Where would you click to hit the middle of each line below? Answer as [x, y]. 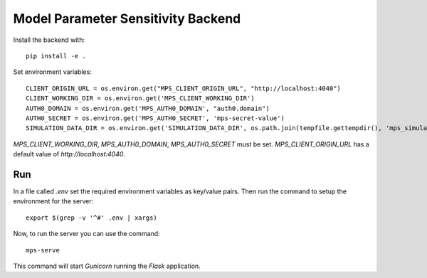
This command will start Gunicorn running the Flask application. [107, 266]
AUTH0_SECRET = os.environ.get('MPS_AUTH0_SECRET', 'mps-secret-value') [155, 118]
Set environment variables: [52, 72]
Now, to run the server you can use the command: [86, 234]
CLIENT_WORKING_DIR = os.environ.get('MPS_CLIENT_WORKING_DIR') [141, 98]
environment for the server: [53, 201]
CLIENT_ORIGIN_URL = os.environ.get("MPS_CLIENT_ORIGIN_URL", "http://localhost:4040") [184, 88]
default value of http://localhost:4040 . [69, 154]
